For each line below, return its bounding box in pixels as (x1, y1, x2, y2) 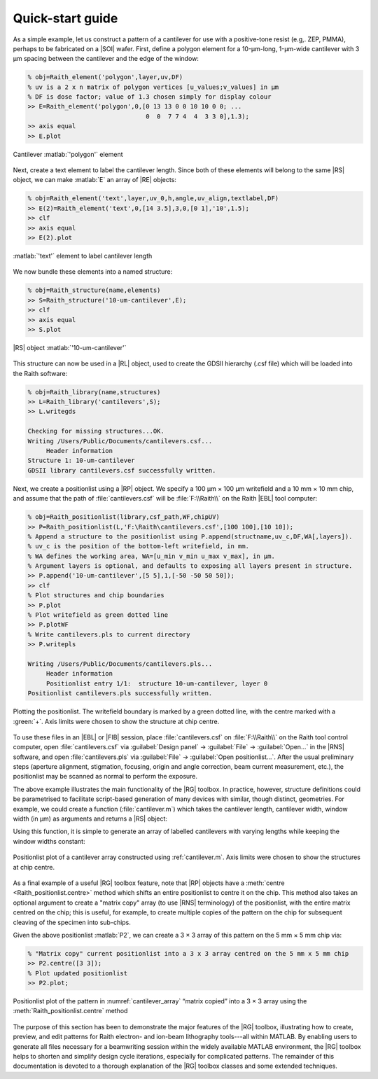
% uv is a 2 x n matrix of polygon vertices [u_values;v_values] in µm (27, 83, 279, 91)
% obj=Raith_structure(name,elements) (27, 286, 161, 294)
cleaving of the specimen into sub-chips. (13, 918, 131, 926)
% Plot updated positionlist (27, 969, 128, 977)
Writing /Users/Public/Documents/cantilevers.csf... (27, 437, 213, 445)
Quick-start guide (13, 11, 118, 26)
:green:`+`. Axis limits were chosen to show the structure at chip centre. (13, 717, 220, 725)
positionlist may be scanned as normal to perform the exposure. (13, 772, 198, 781)
